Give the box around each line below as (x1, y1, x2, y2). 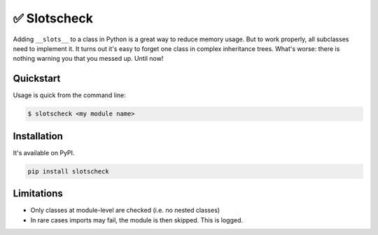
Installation (13, 130, 63, 142)
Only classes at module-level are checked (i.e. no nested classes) (30, 206, 220, 215)
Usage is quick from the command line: (13, 91, 126, 99)
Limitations (13, 187, 63, 199)
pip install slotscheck (27, 167, 110, 175)
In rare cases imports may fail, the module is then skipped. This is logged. (30, 215, 243, 224)
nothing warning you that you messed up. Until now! (13, 55, 164, 63)
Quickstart (13, 73, 61, 85)
